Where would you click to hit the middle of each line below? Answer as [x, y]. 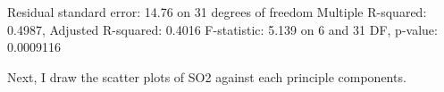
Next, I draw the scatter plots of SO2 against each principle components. [207, 76]
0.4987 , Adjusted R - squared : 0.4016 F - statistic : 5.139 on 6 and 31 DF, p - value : [222, 29]
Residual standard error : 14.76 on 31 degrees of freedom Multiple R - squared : [217, 12]
